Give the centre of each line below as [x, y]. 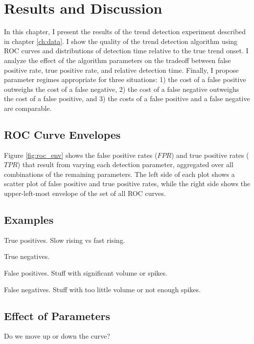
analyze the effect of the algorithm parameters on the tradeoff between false [117, 60]
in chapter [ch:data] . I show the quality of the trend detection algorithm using [121, 41]
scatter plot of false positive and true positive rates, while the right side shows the [127, 183]
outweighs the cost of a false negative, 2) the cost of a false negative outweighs [122, 89]
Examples [29, 220]
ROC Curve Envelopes [62, 134]
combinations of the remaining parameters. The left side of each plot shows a [119, 174]
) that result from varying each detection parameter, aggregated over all [125, 164]
